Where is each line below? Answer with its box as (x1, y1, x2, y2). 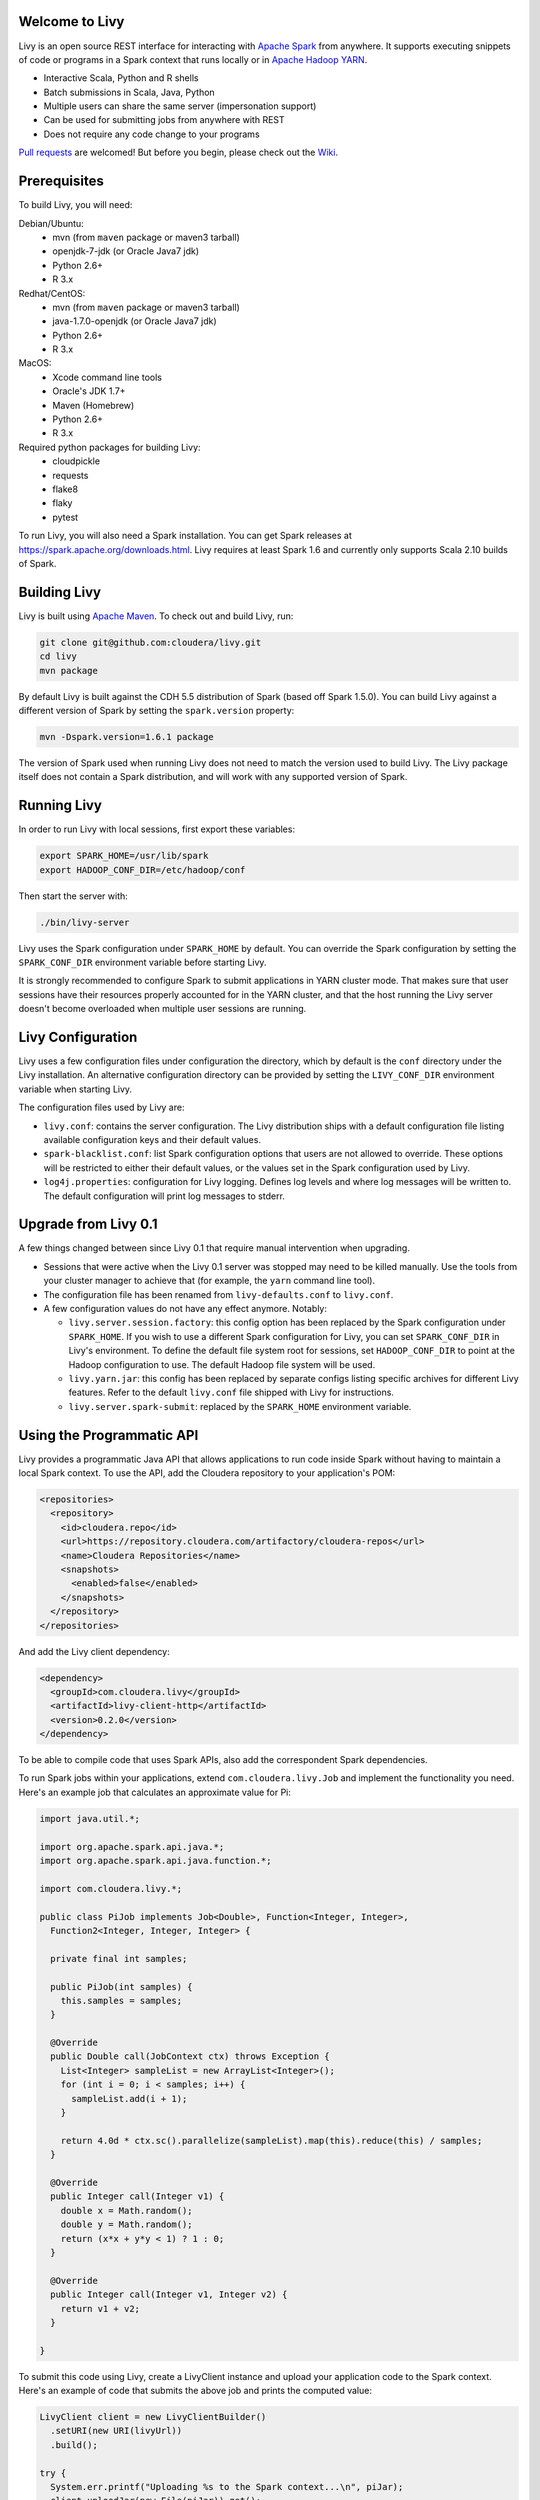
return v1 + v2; (60, 2303, 140, 2314)
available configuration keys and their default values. (43, 1133, 262, 1145)
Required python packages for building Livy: (18, 441, 201, 453)
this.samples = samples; (60, 1995, 183, 2006)
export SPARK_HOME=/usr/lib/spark (39, 850, 209, 862)
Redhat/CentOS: (18, 287, 86, 299)
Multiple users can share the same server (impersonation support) (43, 100, 317, 112)
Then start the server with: (18, 890, 129, 902)
